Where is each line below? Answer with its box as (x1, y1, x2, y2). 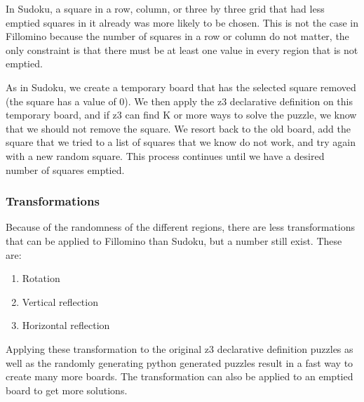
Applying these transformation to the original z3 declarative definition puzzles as (6, 341, 353, 356)
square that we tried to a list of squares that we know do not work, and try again (6, 135, 356, 149)
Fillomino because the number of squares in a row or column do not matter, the (6, 29, 349, 43)
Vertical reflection (22, 294, 98, 309)
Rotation (22, 271, 60, 286)
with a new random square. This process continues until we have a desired (6, 148, 325, 163)
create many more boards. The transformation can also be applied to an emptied (6, 369, 353, 384)
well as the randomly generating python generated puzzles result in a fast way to (6, 355, 353, 370)
